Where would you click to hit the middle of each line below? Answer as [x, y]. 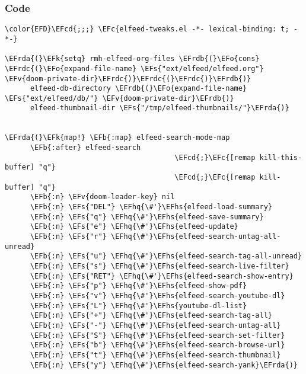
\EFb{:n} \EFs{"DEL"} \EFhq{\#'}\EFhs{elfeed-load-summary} [151, 207]
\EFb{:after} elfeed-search [85, 148]
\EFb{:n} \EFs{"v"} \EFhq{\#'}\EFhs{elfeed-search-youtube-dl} [157, 295]
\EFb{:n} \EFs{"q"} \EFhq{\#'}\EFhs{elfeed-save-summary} [147, 217]
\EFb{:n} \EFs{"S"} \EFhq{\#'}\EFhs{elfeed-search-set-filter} [157, 335]
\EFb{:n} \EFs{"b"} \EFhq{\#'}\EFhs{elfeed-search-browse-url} [157, 345]
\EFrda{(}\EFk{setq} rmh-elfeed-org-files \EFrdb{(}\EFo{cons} [132, 59]
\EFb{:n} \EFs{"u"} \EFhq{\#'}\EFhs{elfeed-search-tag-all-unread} [166, 256]
